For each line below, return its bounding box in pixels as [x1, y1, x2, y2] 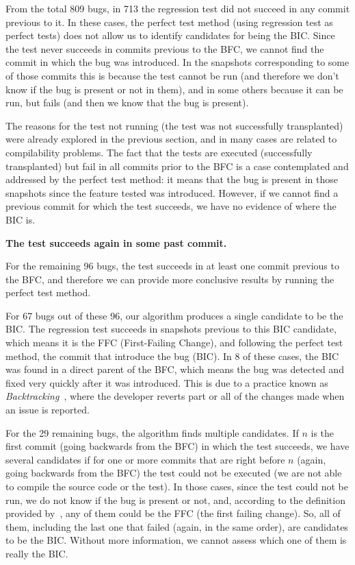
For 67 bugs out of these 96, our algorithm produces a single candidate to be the [5, 308, 343, 322]
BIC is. [5, 212, 36, 226]
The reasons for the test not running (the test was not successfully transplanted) [5, 118, 343, 132]
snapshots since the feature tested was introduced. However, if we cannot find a [5, 185, 339, 200]
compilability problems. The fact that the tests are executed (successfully [5, 145, 313, 159]
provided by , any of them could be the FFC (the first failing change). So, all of [5, 506, 341, 520]
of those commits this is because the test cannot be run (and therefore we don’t [5, 68, 339, 82]
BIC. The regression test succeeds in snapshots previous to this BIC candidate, [5, 322, 337, 336]
